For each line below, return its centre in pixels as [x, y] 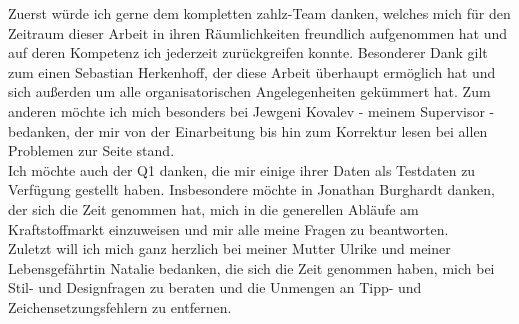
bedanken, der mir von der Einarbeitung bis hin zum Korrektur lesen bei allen [248, 130]
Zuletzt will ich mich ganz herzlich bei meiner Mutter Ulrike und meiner [229, 248]
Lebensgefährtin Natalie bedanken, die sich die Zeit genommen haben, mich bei [251, 267]
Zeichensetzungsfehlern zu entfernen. [120, 306]
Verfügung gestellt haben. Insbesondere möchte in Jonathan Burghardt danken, [251, 189]
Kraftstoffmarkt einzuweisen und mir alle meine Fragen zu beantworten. [228, 228]
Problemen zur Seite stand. [91, 150]
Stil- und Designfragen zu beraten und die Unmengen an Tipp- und [215, 287]
